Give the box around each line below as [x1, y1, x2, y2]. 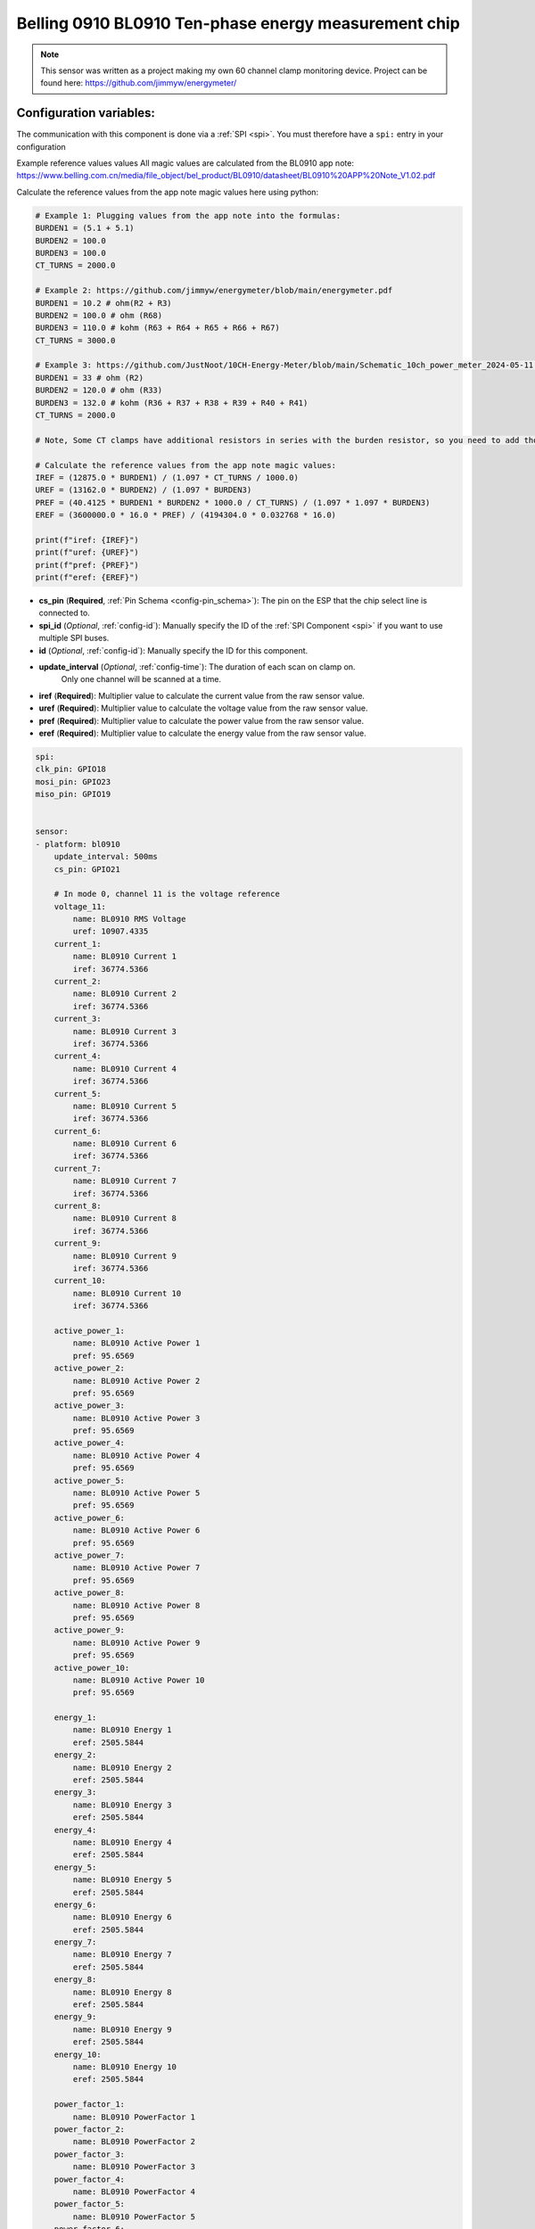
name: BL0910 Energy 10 [72, 2062, 177, 2072]
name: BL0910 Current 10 [72, 1288, 182, 1298]
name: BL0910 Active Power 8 [72, 1600, 201, 1610]
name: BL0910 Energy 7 [72, 1949, 173, 1960]
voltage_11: [53, 901, 107, 911]
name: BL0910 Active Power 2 [72, 1376, 201, 1386]
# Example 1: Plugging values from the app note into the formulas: [35, 210, 342, 220]
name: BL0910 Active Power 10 [72, 1674, 205, 1685]
